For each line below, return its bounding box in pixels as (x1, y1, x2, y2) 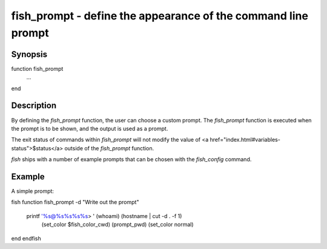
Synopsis (11, 49, 48, 59)
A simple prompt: (11, 188, 54, 195)
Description (11, 101, 57, 111)
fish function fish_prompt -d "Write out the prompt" (11, 199, 139, 206)
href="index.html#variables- (210, 136, 281, 144)
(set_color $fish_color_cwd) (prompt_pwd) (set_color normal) (41, 221, 194, 228)
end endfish (11, 234, 42, 242)
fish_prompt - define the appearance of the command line (11, 9, 309, 22)
